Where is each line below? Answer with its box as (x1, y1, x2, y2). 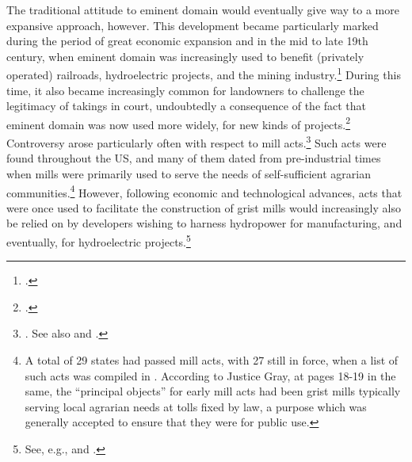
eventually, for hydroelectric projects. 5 (6, 231, 191, 250)
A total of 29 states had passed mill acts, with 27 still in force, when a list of (25, 351, 399, 368)
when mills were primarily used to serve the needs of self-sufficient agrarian (6, 165, 371, 181)
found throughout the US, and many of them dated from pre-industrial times (6, 150, 381, 166)
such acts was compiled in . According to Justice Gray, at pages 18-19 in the (25, 367, 396, 384)
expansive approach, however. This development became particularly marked (6, 17, 379, 33)
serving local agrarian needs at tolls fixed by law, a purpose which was (25, 398, 367, 414)
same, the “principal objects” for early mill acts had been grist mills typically (25, 383, 401, 399)
